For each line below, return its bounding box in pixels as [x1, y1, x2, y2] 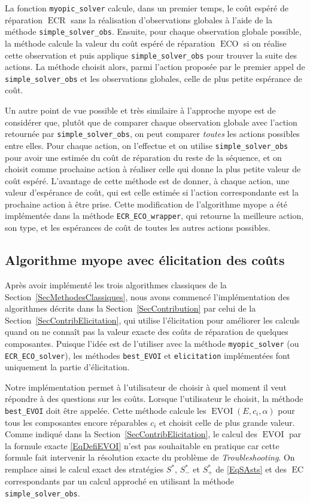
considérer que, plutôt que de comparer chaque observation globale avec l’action [5, 115, 297, 128]
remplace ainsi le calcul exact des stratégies [5, 463, 164, 475]
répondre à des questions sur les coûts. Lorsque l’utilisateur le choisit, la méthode [5, 392, 303, 405]
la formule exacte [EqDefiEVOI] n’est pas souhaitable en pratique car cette [5, 439, 279, 452]
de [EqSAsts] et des [215, 463, 287, 475]
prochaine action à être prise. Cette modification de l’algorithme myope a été [5, 197, 287, 210]
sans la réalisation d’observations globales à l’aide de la [71, 13, 273, 26]
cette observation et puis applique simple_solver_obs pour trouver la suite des [5, 48, 297, 61]
